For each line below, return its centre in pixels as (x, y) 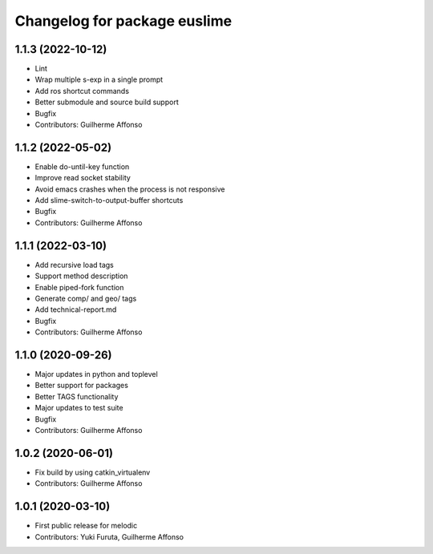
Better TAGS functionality (77, 396)
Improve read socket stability (83, 178)
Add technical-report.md (76, 309)
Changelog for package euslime (123, 21)
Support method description (81, 276)
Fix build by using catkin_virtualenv (93, 472)
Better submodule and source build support (107, 102)
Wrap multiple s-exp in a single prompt (99, 79)
